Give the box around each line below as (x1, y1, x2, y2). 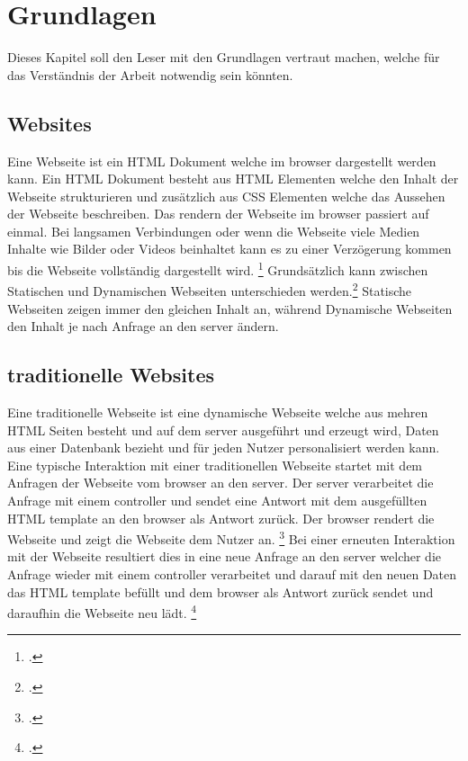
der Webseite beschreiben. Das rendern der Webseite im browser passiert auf (7, 204, 429, 223)
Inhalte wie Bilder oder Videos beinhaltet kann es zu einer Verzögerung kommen (7, 239, 452, 258)
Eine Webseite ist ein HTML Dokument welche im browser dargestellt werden (7, 151, 436, 170)
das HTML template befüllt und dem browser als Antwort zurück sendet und (7, 582, 434, 601)
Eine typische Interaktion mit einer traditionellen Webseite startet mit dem (7, 455, 423, 474)
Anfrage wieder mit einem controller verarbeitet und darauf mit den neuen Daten (7, 564, 457, 583)
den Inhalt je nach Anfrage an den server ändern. (7, 317, 279, 336)
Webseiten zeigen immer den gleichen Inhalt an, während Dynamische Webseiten (7, 299, 453, 318)
